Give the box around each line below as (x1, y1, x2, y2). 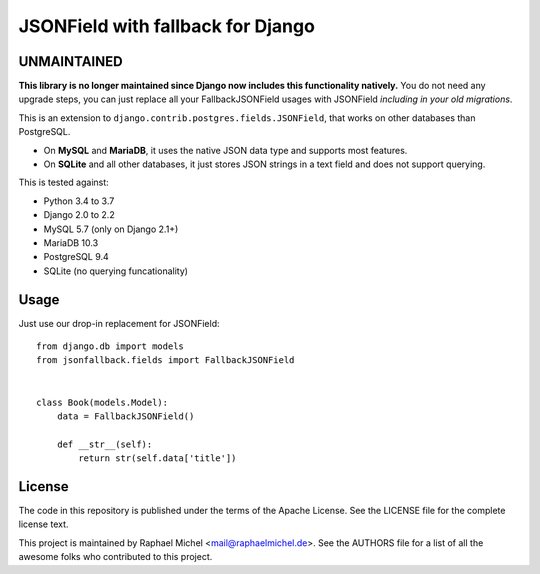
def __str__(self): (56, 438, 153, 450)
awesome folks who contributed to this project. (18, 551, 213, 563)
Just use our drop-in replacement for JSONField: (18, 317, 220, 329)
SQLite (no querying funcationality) (43, 265, 189, 277)
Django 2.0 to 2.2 (43, 209, 115, 221)
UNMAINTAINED (18, 53, 124, 70)
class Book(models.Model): (36, 396, 169, 408)
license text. (18, 518, 69, 530)
